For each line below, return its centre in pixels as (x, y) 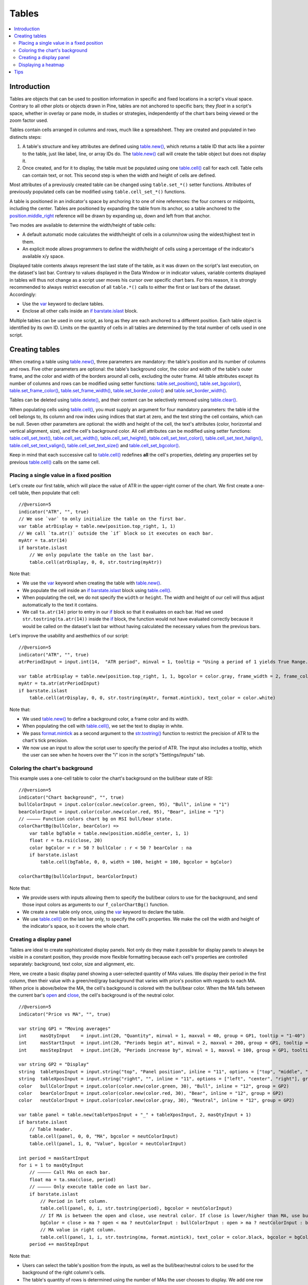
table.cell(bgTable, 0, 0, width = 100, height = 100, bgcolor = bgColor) (136, 862)
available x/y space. (43, 256)
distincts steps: (26, 137)
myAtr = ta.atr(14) (43, 540)
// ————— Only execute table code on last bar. (90, 1187)
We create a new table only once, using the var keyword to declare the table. (103, 912)
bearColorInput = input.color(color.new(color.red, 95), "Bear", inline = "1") (121, 812)
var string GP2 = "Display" (54, 1064)
